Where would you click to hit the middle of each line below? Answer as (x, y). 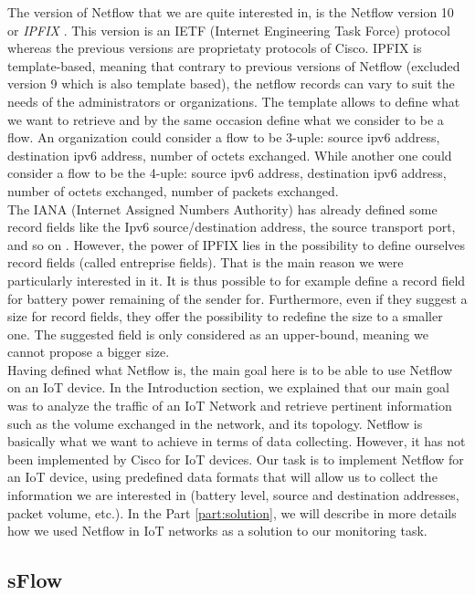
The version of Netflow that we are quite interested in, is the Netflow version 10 (231, 12)
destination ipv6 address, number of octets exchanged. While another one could (230, 155)
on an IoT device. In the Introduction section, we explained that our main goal (228, 387)
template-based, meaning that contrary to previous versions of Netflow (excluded (234, 65)
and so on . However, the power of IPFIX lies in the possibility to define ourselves (237, 244)
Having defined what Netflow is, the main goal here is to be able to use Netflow (230, 369)
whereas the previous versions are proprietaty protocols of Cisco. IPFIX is (215, 48)
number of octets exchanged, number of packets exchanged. (173, 190)
